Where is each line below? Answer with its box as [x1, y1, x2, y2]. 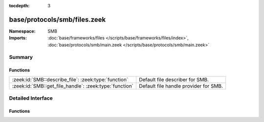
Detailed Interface [9, 95, 53, 102]
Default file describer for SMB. [138, 76, 209, 83]
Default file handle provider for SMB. [138, 83, 223, 89]
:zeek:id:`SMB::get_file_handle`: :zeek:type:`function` [12, 83, 134, 89]
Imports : [9, 35, 27, 41]
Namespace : [9, 28, 36, 34]
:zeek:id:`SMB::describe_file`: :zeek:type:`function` [12, 76, 129, 83]
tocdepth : [9, 3, 30, 8]
